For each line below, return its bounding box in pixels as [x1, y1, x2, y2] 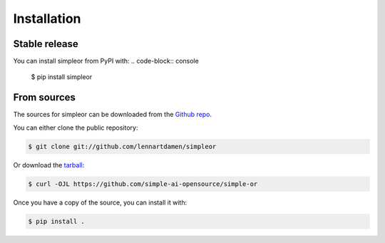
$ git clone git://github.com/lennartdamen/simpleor [28, 143, 217, 150]
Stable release [13, 38, 78, 50]
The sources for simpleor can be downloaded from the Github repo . [13, 110, 212, 119]
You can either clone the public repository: [13, 123, 138, 132]
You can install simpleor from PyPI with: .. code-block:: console [13, 57, 199, 66]
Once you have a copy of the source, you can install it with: [13, 198, 188, 207]
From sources [13, 91, 76, 103]
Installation [13, 11, 81, 26]
